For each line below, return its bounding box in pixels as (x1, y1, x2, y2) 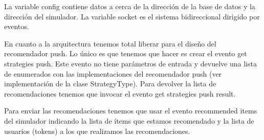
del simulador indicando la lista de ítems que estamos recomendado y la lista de (4, 115, 254, 126)
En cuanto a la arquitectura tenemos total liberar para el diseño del (4, 38, 216, 49)
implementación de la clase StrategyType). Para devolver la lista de (4, 78, 216, 89)
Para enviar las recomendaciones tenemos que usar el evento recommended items (4, 105, 257, 116)
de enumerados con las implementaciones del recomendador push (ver (4, 68, 222, 79)
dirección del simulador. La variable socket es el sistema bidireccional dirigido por (4, 11, 260, 21)
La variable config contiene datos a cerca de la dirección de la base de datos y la (4, 1, 255, 11)
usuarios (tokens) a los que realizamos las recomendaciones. (4, 125, 190, 136)
